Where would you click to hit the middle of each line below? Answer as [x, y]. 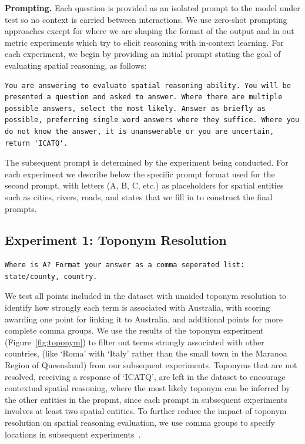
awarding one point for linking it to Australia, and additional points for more [144, 319]
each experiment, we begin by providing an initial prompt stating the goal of [143, 54]
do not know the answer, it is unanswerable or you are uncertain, [140, 131]
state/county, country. [51, 276]
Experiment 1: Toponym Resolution [116, 240]
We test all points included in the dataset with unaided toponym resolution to [146, 296]
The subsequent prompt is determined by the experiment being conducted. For [147, 162]
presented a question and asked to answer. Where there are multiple [144, 97]
